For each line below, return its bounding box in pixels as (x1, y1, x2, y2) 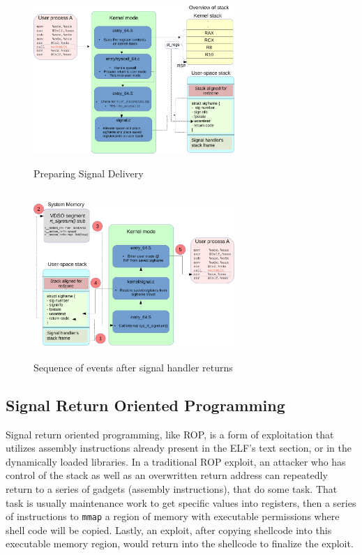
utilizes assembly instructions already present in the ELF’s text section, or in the (6, 441, 352, 455)
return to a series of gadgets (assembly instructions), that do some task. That (6, 481, 338, 496)
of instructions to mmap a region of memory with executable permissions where (6, 509, 340, 524)
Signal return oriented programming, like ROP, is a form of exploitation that (6, 427, 334, 441)
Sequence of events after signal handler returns (33, 360, 233, 374)
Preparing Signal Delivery (33, 165, 144, 180)
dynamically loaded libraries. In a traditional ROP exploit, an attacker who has (6, 454, 346, 468)
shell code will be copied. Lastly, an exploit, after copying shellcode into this (6, 522, 332, 537)
